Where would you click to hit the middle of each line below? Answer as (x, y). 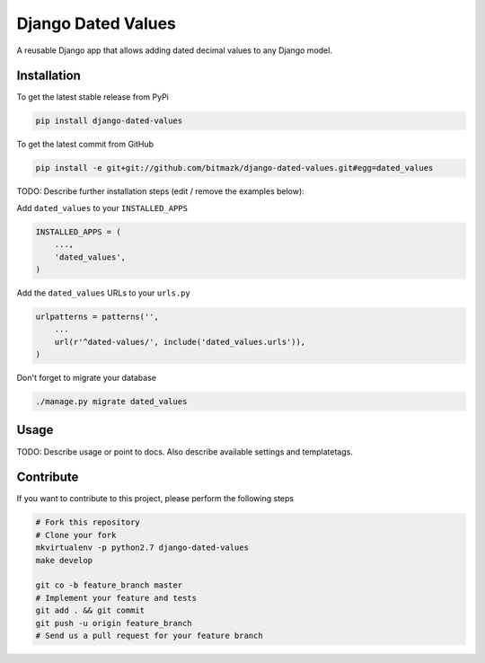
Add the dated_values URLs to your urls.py (103, 293)
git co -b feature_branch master (109, 585)
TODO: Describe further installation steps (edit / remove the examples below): (160, 191)
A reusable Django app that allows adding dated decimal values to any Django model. (174, 50)
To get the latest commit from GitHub (85, 145)
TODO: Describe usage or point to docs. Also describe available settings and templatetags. (185, 451)
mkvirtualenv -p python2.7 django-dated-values (142, 548)
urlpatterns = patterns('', (97, 316)
